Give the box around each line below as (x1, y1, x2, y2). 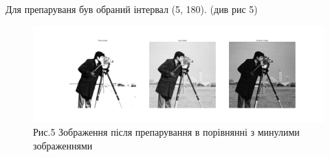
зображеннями (33, 138, 93, 152)
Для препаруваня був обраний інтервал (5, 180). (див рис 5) (5, 2, 258, 16)
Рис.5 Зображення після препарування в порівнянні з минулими (33, 125, 300, 139)
